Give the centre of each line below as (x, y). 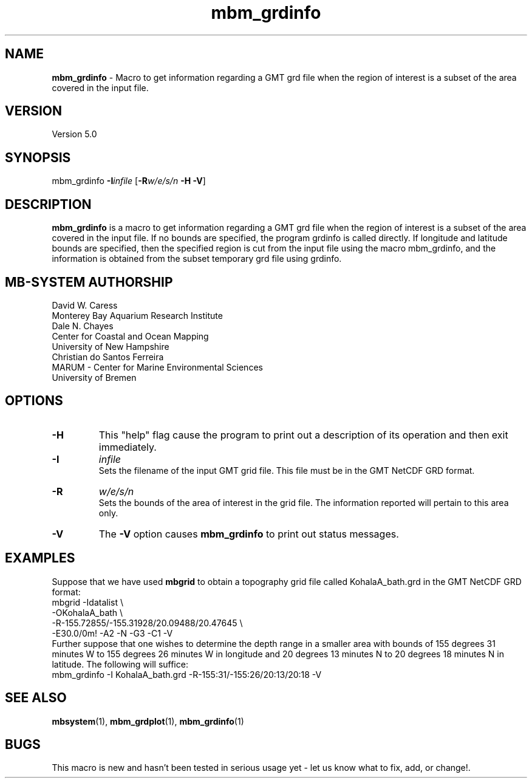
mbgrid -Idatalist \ (87, 602)
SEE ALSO (36, 698)
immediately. (128, 447)
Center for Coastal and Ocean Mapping (130, 336)
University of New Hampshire (111, 346)
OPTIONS (34, 401)
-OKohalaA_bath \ (87, 612)
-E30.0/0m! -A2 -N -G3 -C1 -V (112, 633)
